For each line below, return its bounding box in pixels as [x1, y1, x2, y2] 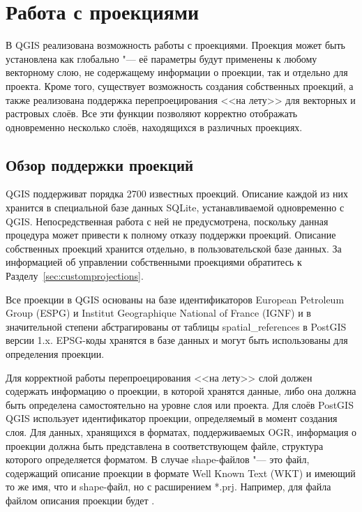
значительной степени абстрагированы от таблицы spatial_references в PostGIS [6, 319, 347, 333]
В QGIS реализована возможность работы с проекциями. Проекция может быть [6, 38, 345, 52]
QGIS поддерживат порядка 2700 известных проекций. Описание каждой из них [6, 186, 349, 201]
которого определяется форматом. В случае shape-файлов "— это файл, [6, 452, 310, 467]
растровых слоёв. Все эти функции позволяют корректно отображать [6, 106, 298, 121]
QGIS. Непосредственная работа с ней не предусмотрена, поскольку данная [6, 213, 329, 228]
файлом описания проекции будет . [6, 492, 155, 507]
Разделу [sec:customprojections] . [6, 269, 144, 283]
